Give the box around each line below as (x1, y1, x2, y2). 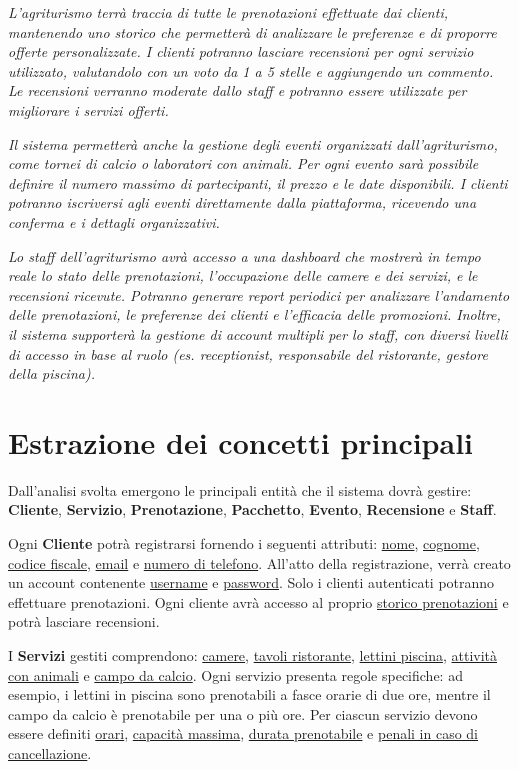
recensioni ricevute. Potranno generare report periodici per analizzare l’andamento (8, 284, 510, 305)
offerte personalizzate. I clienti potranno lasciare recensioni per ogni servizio (8, 41, 474, 62)
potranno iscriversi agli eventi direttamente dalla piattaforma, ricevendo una (8, 192, 477, 213)
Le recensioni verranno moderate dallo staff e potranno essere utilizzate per (8, 80, 467, 101)
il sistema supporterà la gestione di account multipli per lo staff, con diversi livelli (8, 323, 508, 344)
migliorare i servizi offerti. (8, 99, 169, 120)
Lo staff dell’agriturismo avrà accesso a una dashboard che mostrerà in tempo (8, 245, 481, 266)
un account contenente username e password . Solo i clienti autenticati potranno (8, 572, 495, 593)
